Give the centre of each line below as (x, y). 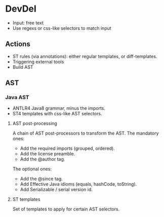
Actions (18, 44)
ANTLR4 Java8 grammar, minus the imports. (59, 108)
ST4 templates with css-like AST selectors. (57, 114)
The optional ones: (32, 169)
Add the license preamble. (48, 154)
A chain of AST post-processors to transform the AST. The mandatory (86, 133)
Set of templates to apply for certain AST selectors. (66, 209)
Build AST (23, 67)
